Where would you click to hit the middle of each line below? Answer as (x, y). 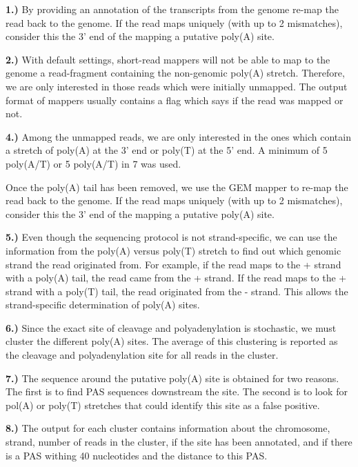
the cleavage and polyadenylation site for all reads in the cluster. (142, 355)
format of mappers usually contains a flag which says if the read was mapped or (175, 100)
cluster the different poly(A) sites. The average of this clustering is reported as (172, 341)
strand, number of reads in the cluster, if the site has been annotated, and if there (179, 442)
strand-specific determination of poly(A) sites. (103, 305)
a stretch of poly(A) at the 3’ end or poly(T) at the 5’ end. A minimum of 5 (167, 150)
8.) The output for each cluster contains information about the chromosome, (168, 428)
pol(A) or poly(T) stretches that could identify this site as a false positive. (163, 405)
